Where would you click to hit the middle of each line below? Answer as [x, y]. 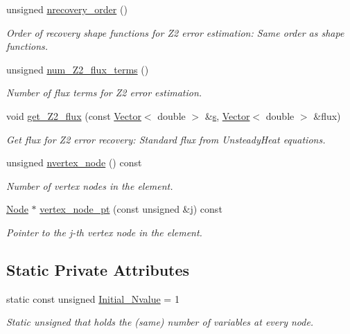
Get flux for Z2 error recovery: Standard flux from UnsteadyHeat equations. [166, 139]
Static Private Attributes [98, 269]
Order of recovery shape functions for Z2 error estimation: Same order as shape [175, 32]
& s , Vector [227, 115]
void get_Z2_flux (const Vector [74, 115]
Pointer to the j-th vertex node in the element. [104, 232]
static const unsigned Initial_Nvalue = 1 [93, 298]
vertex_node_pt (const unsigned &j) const [131, 209]
